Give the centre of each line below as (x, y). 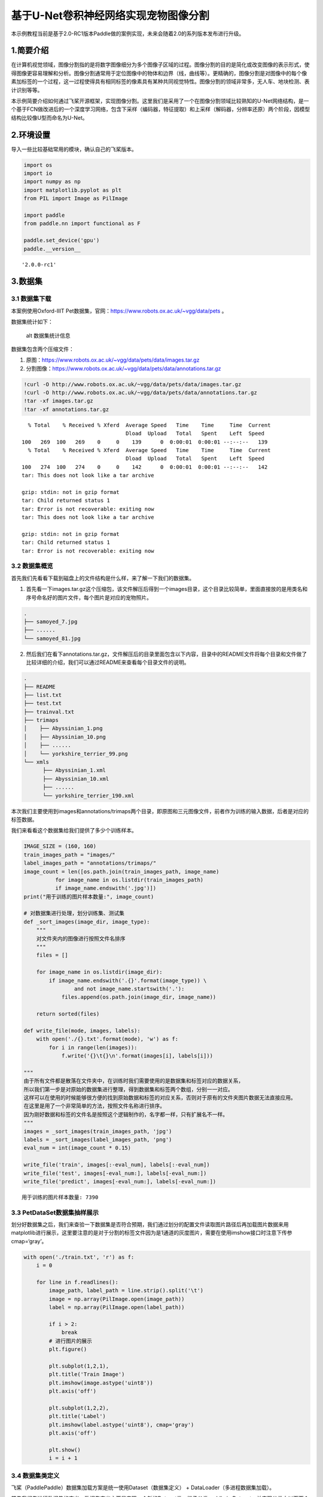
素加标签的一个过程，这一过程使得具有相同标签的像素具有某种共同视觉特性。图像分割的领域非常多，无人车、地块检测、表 (160, 81)
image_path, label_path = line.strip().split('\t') (126, 1291)
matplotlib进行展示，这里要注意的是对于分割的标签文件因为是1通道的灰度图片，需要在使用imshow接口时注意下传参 (152, 1233)
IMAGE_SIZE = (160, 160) (60, 846)
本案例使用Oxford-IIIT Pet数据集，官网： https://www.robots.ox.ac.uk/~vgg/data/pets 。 (119, 311)
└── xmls (36, 762)
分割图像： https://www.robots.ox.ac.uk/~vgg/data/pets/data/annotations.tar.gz (124, 368)
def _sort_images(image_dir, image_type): (87, 922)
